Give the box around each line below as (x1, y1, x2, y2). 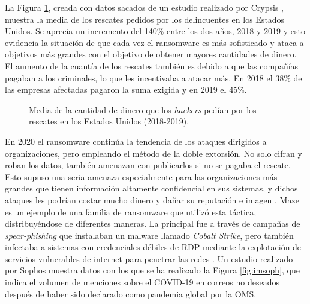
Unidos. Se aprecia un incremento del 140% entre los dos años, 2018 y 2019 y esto (5, 25, 305, 37)
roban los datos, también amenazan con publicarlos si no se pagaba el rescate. (5, 159, 291, 171)
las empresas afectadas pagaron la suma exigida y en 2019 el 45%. (5, 83, 247, 96)
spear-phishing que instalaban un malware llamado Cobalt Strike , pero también (5, 229, 294, 241)
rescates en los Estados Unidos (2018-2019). (29, 115, 189, 127)
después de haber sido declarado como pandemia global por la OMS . (5, 287, 257, 300)
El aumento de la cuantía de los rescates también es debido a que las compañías (5, 59, 299, 72)
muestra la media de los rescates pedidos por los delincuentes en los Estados (5, 13, 285, 25)
